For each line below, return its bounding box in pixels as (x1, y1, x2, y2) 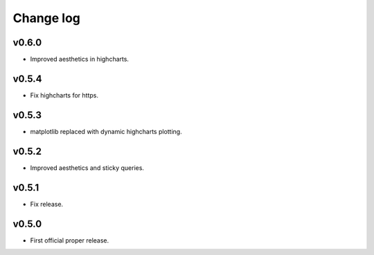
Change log (12, 10, 81, 26)
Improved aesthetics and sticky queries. (30, 163, 145, 172)
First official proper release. (30, 236, 109, 245)
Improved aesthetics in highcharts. (30, 55, 130, 64)
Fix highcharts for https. (30, 91, 98, 100)
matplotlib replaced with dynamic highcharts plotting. (30, 127, 183, 135)
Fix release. (30, 200, 64, 208)
